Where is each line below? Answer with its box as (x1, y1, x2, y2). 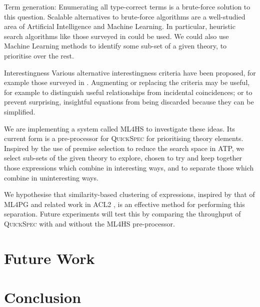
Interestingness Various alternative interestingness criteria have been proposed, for (4, 67, 256, 77)
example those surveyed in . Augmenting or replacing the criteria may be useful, (4, 77, 250, 87)
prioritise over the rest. (4, 50, 74, 60)
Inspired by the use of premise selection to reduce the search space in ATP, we (4, 142, 244, 153)
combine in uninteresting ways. (4, 172, 98, 182)
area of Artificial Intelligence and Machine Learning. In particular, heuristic (4, 21, 235, 31)
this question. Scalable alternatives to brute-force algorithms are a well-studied (4, 11, 245, 21)
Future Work (4, 247, 95, 268)
